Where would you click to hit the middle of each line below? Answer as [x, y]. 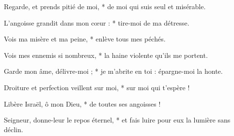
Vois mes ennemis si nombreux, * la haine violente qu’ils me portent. [106, 55]
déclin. [14, 129]
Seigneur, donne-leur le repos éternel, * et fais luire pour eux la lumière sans [117, 120]
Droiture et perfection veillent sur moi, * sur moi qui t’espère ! [97, 87]
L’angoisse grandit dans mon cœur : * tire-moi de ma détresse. [97, 22]
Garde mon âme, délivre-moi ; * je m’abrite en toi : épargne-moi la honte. [113, 71]
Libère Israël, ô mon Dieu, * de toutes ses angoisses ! [82, 103]
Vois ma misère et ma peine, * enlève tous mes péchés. [85, 39]
